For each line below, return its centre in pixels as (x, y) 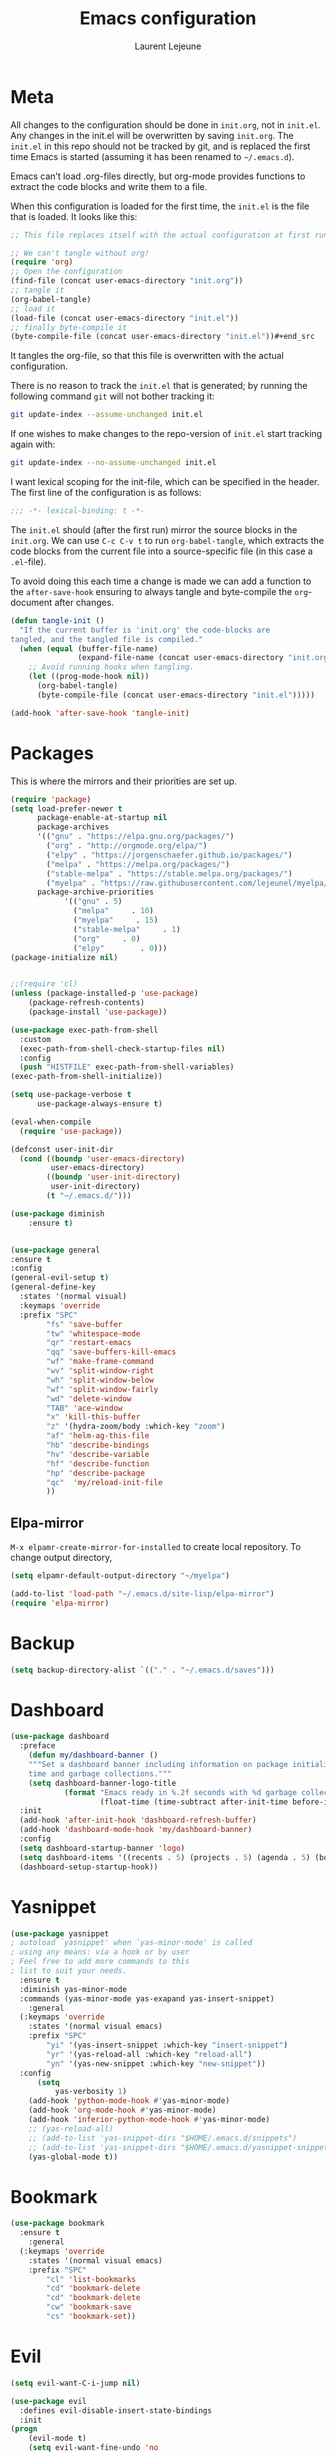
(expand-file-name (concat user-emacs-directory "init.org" (205, 658)
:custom (35, 1039)
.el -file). (28, 561)
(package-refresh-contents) (86, 1003)
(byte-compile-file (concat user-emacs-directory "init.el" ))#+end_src (162, 337)
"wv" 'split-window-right (100, 1371)
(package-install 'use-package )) (98, 1012)
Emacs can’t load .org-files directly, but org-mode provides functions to (158, 176)
